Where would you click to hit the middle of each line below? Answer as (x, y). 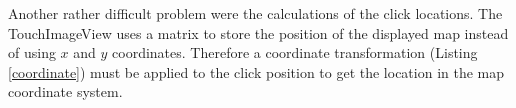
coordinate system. (65, 91)
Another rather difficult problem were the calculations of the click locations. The (255, 13)
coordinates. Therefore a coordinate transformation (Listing (295, 52)
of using (32, 52)
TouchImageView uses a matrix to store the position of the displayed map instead (258, 32)
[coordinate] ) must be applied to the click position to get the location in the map (256, 71)
